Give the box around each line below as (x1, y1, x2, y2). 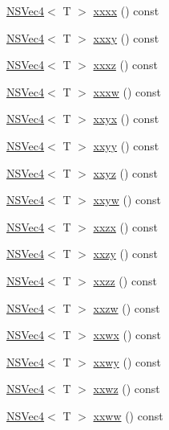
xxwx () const (93, 326, 161, 343)
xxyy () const (93, 137, 159, 154)
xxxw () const (93, 83, 161, 100)
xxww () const (93, 407, 163, 424)
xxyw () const (93, 191, 161, 208)
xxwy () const (93, 353, 161, 370)
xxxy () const (93, 29, 159, 46)
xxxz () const (93, 56, 159, 73)
